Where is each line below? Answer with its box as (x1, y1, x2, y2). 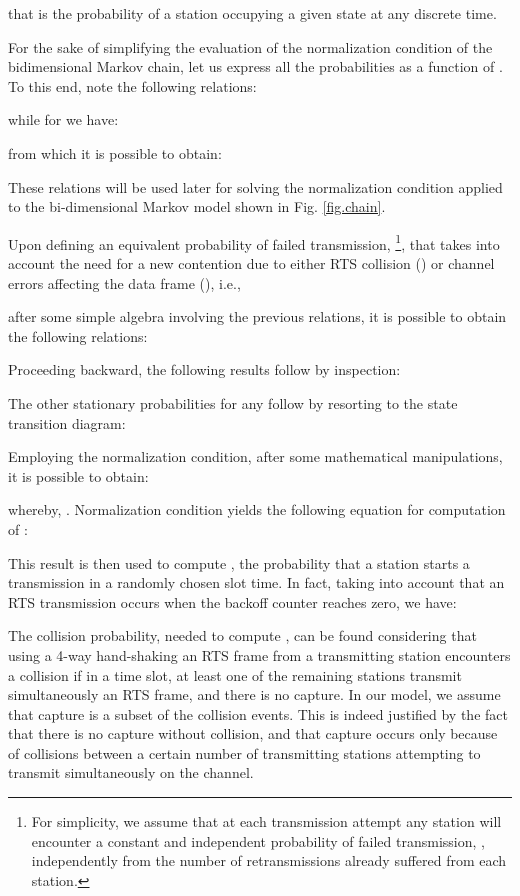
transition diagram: (8, 412, 126, 433)
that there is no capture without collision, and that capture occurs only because (8, 723, 498, 744)
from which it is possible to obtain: (8, 142, 222, 163)
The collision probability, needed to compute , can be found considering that (8, 625, 477, 646)
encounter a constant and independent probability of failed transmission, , (31, 830, 485, 851)
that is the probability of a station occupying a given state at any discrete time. (8, 3, 497, 23)
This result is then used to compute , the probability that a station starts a (8, 552, 470, 573)
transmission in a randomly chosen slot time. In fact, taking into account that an (8, 572, 505, 593)
